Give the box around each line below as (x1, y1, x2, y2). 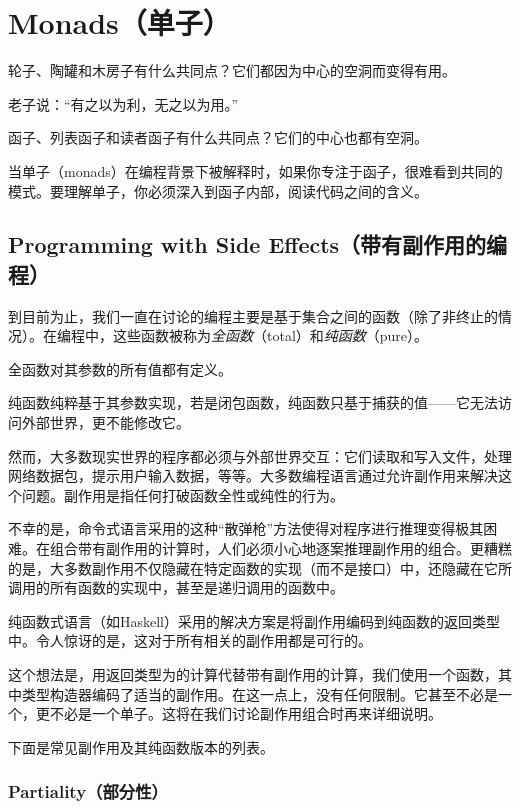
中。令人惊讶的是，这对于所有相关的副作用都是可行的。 (8, 630, 372, 651)
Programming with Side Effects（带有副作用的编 (8, 229, 508, 260)
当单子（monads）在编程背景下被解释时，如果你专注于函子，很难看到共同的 (8, 160, 503, 181)
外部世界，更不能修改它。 (21, 412, 190, 433)
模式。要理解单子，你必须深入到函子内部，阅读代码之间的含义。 (8, 180, 428, 201)
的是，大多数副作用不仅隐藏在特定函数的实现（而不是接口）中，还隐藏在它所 (8, 557, 512, 578)
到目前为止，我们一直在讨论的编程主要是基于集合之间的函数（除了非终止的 (8, 305, 498, 326)
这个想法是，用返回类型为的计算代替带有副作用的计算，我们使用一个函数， (8, 664, 498, 684)
